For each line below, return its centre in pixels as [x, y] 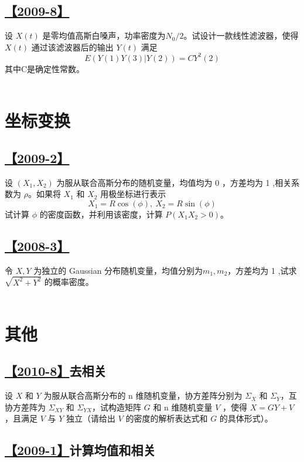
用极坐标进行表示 [133, 194]
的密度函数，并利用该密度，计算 [101, 214]
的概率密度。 [69, 282]
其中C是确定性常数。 [45, 68]
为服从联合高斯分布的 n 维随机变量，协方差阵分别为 [143, 395]
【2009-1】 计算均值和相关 [80, 450]
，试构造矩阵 [117, 407]
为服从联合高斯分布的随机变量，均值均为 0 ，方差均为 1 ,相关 [174, 182]
